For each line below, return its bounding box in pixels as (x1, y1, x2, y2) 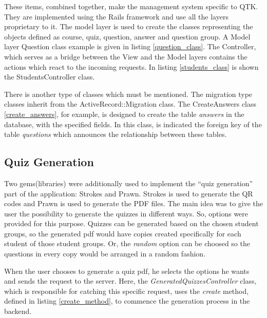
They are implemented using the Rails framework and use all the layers (4, 11, 228, 22)
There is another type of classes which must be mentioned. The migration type (4, 88, 253, 99)
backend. (4, 306, 32, 316)
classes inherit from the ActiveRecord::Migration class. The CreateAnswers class (4, 98, 257, 109)
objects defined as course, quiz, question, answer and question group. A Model (4, 31, 251, 42)
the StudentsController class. (4, 71, 95, 82)
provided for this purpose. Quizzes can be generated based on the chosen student (4, 218, 259, 229)
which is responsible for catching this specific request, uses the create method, (4, 285, 249, 296)
